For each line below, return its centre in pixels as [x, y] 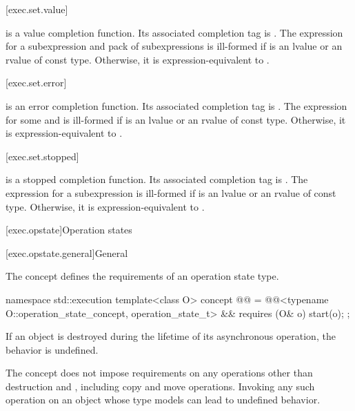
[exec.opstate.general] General [67, 252]
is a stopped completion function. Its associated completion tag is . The [157, 179]
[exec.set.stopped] [42, 156]
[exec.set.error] [36, 83]
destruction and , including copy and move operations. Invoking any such [160, 386]
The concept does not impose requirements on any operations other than [159, 373]
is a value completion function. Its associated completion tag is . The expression [174, 32]
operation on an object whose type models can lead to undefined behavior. [163, 400]
